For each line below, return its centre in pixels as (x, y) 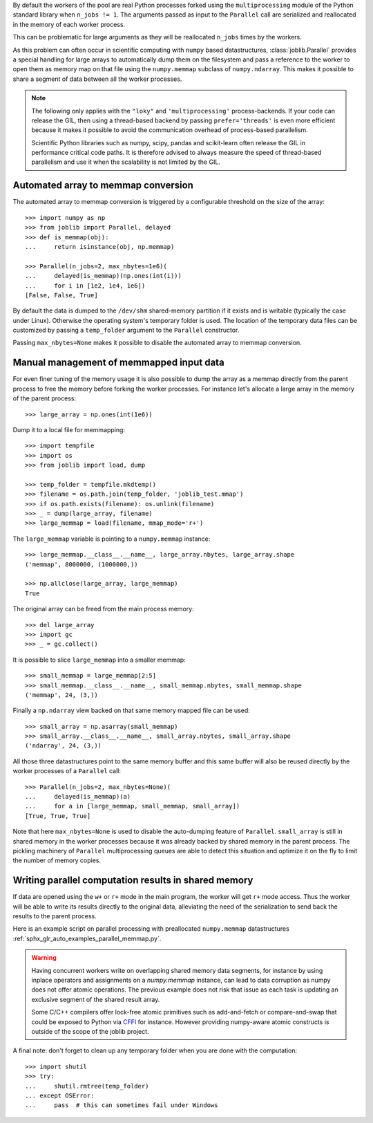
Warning (44, 958)
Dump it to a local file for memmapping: (69, 429)
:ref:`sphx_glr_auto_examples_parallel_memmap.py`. (87, 938)
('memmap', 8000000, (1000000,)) (82, 564)
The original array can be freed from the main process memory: (103, 609)
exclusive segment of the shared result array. (96, 999)
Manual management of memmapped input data (118, 363)
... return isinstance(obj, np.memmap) (100, 247)
